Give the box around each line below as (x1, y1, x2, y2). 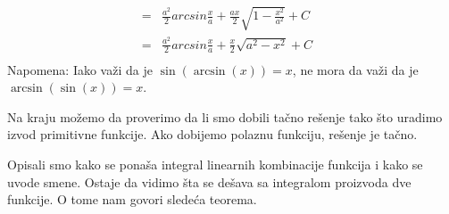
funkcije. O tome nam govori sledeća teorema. (7, 190, 257, 209)
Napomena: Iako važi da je (7, 60, 153, 78)
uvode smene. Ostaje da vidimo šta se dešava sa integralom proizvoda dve (7, 172, 412, 191)
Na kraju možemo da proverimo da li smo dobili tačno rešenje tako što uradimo (7, 107, 443, 126)
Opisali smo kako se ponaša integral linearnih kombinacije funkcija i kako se (7, 154, 423, 173)
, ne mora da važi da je (292, 60, 419, 78)
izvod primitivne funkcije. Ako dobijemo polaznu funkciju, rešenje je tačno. (7, 125, 418, 144)
